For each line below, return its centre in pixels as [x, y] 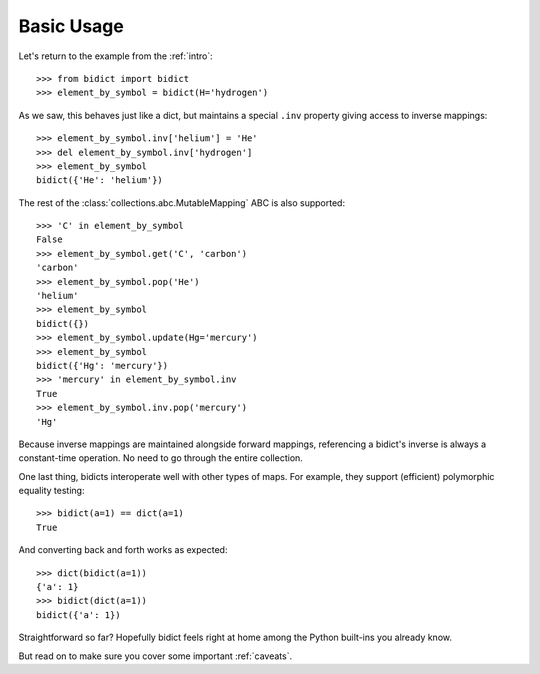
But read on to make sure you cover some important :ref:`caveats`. [155, 656]
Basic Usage [71, 26]
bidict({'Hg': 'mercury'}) [102, 365]
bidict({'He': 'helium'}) [100, 180]
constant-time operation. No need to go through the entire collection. [161, 458]
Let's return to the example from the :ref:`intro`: [116, 56]
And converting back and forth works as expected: [123, 550]
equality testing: [51, 491]
